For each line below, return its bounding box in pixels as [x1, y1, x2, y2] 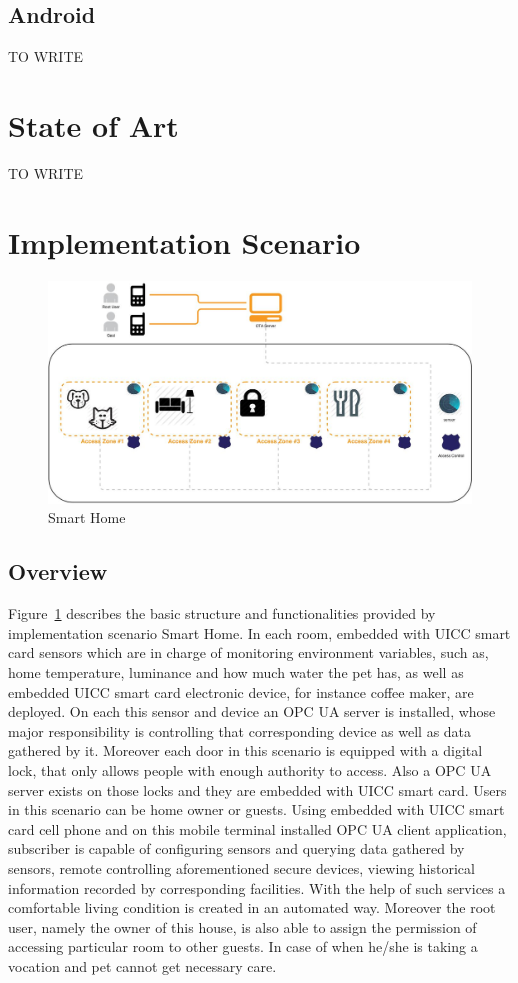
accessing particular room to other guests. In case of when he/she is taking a [8, 936, 478, 957]
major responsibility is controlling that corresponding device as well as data [8, 720, 472, 741]
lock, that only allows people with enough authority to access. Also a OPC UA [8, 759, 492, 780]
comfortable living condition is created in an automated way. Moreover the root [8, 897, 496, 918]
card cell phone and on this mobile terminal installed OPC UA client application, [8, 818, 507, 839]
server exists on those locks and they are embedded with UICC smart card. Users [8, 779, 507, 800]
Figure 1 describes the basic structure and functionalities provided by [8, 603, 436, 624]
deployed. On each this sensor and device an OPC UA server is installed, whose [8, 701, 496, 722]
